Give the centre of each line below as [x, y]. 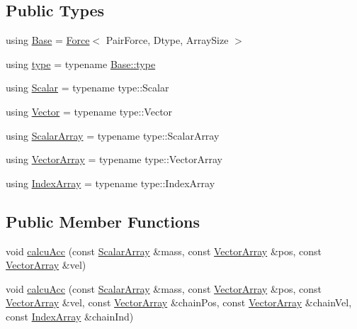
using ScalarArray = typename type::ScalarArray [113, 135]
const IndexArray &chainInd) [70, 316]
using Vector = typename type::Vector [89, 111]
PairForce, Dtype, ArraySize [167, 40]
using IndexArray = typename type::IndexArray [110, 183]
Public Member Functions [103, 221]
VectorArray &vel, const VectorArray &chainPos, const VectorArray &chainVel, [179, 302]
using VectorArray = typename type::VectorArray [114, 159]
